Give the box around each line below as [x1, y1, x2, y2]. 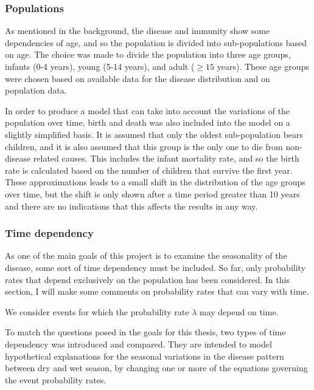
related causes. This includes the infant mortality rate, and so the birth [33, 152, 299, 165]
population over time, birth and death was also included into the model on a [5, 116, 290, 129]
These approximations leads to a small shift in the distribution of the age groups [5, 176, 305, 188]
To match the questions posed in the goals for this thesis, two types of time [5, 326, 286, 338]
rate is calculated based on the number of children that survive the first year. [5, 163, 293, 176]
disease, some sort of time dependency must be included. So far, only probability [5, 261, 306, 273]
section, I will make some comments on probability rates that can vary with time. [5, 285, 309, 298]
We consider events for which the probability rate [5, 305, 189, 318]
